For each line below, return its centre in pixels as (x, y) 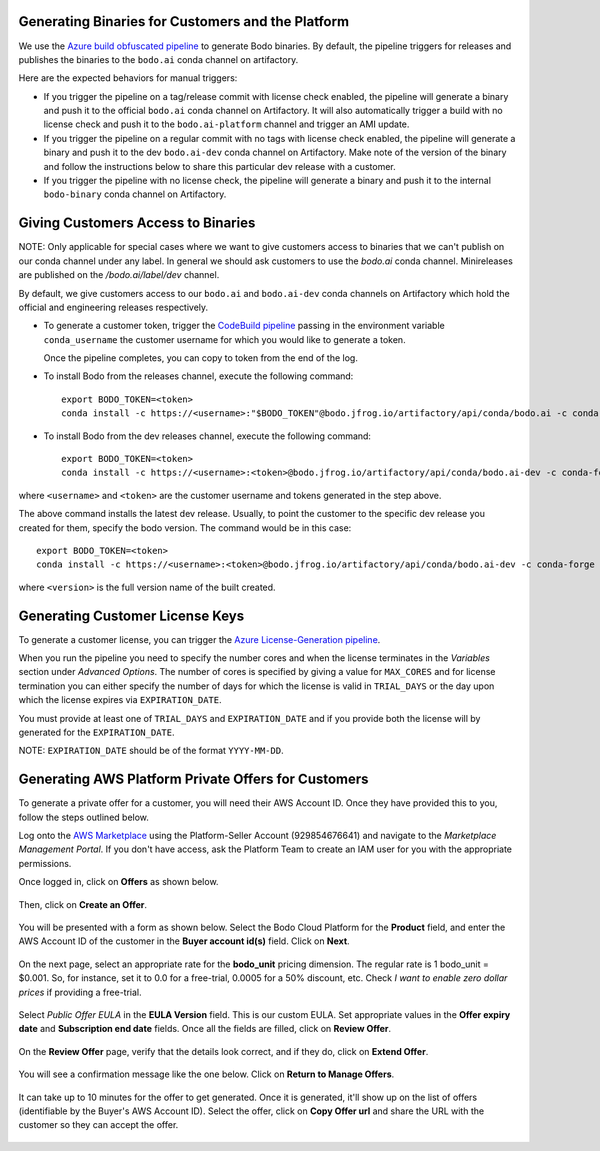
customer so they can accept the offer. (98, 1125)
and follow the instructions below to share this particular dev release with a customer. (219, 166)
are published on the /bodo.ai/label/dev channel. (119, 275)
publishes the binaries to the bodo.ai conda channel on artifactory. (158, 59)
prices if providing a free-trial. (80, 992)
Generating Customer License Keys (131, 615)
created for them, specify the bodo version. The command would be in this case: (185, 527)
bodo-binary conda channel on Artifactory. (135, 194)
